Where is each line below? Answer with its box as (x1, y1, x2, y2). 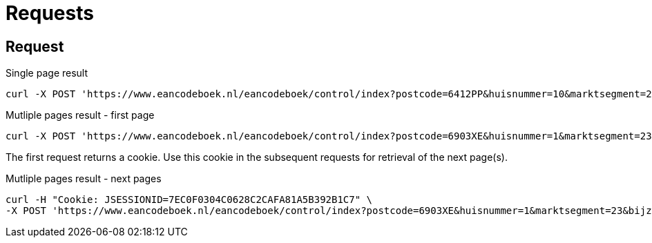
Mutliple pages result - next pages (6, 173, 162, 185)
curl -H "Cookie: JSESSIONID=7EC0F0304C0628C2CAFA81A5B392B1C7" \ (6, 194, 373, 206)
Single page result (6, 67, 88, 79)
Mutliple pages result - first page (6, 109, 155, 121)
